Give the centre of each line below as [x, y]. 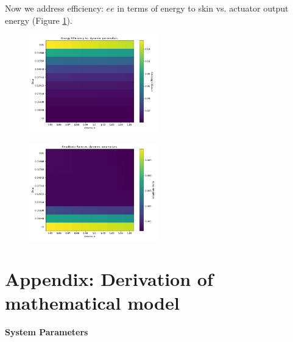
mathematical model [92, 302]
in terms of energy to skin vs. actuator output [203, 8]
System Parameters [47, 331]
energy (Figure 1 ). [39, 20]
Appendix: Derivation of [109, 278]
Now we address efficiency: [54, 8]
